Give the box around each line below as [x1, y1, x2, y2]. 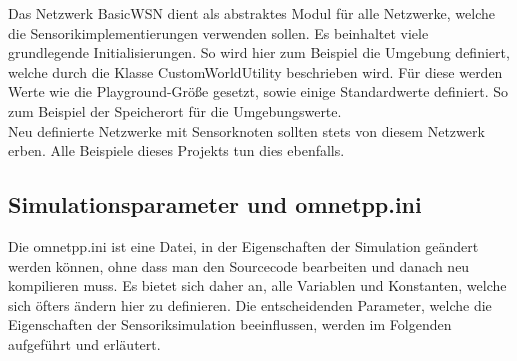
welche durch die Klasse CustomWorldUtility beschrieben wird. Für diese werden [8, 61, 503, 82]
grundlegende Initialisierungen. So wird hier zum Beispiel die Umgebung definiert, [8, 42, 510, 63]
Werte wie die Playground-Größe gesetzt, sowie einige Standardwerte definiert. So [8, 81, 509, 102]
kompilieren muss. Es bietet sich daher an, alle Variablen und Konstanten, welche [8, 275, 507, 296]
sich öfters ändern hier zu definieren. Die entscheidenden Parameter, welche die [8, 294, 492, 315]
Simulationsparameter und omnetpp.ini [8, 189, 422, 220]
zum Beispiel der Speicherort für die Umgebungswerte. [8, 100, 342, 121]
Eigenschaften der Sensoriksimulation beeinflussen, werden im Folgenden [8, 314, 452, 335]
